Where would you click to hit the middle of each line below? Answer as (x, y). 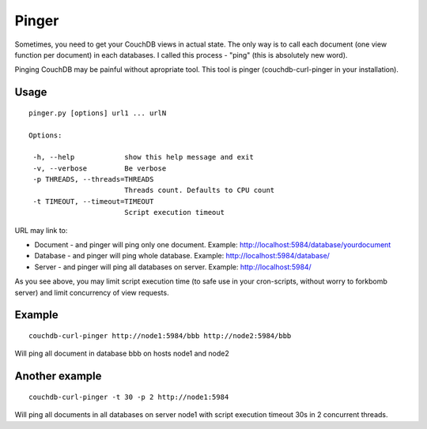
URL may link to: (41, 230)
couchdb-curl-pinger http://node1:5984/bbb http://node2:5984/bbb (160, 336)
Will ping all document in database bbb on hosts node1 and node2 (122, 354)
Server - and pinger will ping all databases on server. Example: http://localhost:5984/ (173, 267)
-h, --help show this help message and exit (144, 157)
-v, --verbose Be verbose (100, 168)
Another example (58, 376)
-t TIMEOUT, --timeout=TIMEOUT (93, 201)
